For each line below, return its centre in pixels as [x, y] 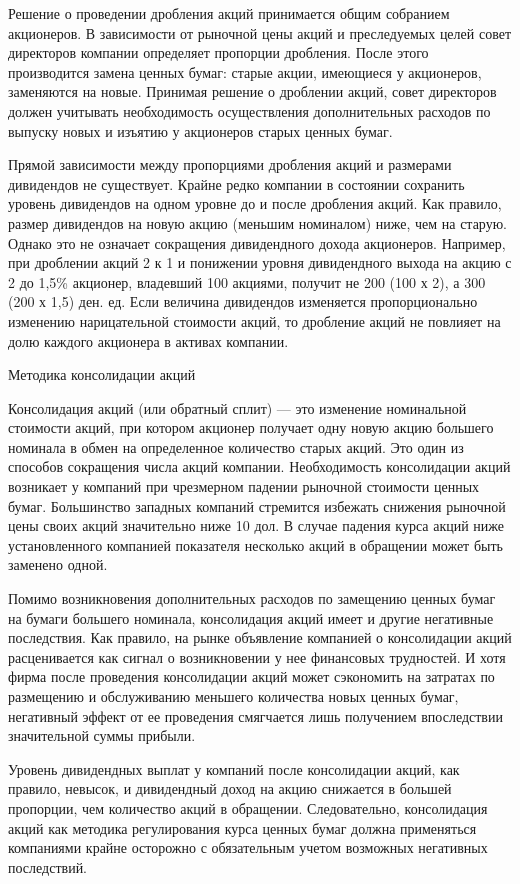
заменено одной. [58, 564]
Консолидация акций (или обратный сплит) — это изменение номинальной [237, 407]
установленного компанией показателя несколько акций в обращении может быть [255, 544]
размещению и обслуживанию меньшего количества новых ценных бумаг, [233, 696]
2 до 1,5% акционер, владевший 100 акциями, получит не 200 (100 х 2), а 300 [247, 281]
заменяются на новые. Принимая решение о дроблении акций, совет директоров [252, 91]
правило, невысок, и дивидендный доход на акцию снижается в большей [230, 788]
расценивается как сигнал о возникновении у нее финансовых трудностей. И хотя [257, 656]
